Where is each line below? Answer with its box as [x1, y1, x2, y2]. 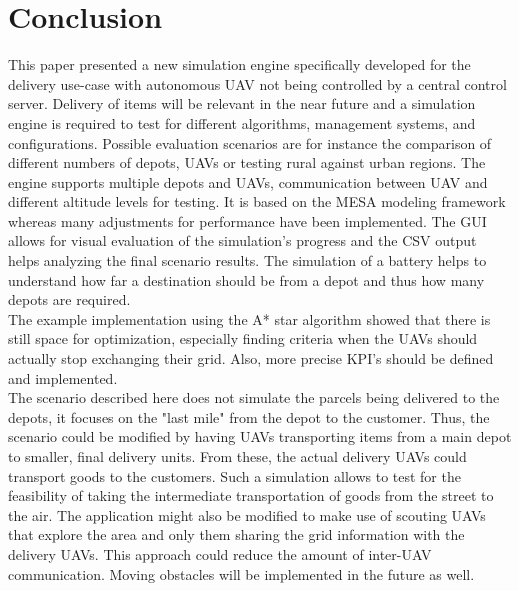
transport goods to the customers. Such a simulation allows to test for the [8, 465, 461, 486]
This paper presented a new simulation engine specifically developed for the [8, 54, 471, 75]
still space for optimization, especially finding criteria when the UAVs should [8, 328, 478, 349]
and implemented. [8, 367, 118, 388]
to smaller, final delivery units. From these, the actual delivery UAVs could [8, 446, 467, 466]
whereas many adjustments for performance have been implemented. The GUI [8, 210, 487, 231]
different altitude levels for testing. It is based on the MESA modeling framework [8, 191, 506, 212]
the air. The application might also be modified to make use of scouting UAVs [8, 504, 486, 525]
